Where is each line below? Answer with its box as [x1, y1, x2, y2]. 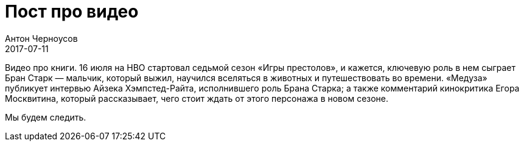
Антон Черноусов [5, 33, 78, 44]
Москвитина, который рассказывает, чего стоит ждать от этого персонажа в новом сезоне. [5, 93, 389, 104]
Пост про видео [5, 1, 139, 22]
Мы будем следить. [5, 111, 86, 122]
